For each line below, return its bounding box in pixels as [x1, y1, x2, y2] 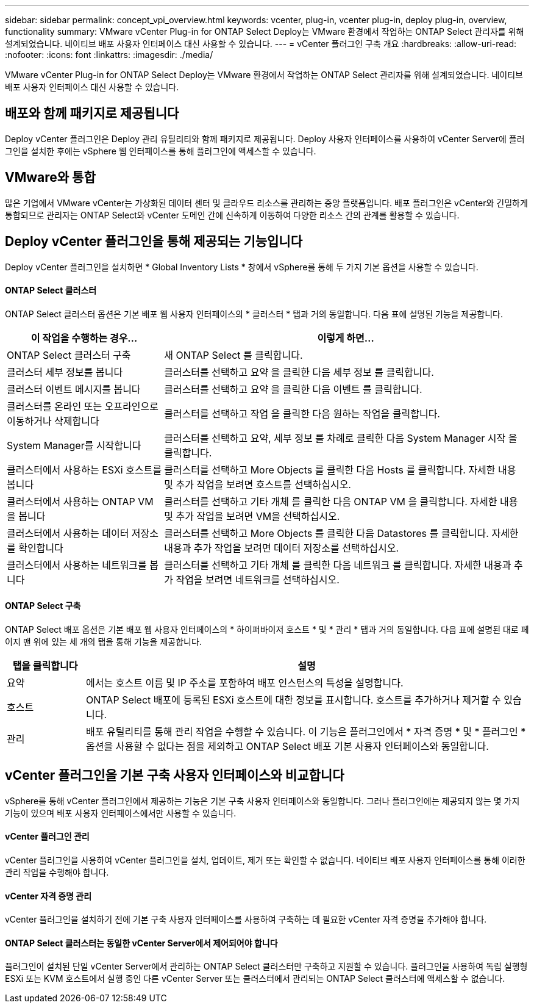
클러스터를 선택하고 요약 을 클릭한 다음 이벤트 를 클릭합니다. [164, 383, 422, 395]
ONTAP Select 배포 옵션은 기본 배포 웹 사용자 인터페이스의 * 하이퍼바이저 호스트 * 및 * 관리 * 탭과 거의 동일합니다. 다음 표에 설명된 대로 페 [5, 624, 529, 635]
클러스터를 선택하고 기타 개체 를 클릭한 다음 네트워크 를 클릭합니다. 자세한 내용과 [164, 558, 511, 571]
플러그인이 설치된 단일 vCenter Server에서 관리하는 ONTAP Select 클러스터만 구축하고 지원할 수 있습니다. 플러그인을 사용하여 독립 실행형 [5, 961, 528, 972]
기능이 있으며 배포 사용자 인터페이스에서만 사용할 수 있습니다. [5, 807, 237, 818]
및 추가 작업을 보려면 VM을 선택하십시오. [164, 509, 340, 522]
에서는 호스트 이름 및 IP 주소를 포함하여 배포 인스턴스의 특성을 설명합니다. [86, 676, 404, 689]
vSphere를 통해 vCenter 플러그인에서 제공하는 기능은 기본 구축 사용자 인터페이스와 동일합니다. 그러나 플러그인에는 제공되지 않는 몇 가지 [5, 795, 520, 806]
